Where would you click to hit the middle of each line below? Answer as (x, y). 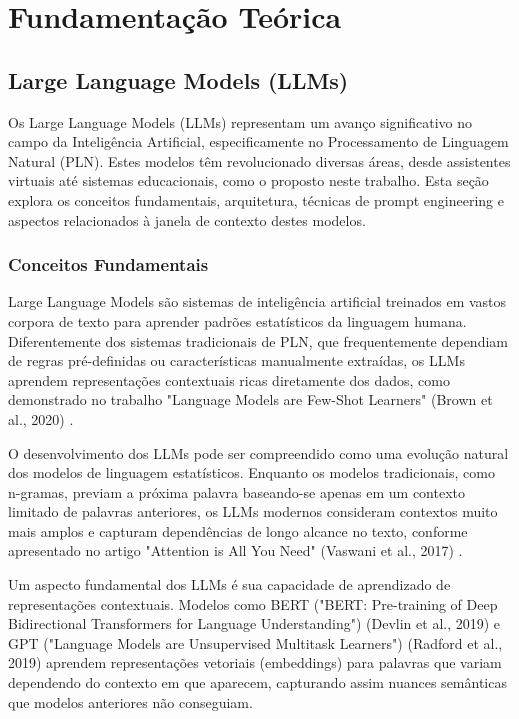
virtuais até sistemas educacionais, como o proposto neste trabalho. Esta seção (248, 180)
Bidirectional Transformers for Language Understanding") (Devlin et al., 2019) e (254, 623)
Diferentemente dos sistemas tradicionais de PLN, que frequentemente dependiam (258, 340)
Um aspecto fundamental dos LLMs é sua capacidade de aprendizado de (229, 584)
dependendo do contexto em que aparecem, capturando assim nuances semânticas (257, 682)
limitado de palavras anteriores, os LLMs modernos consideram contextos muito (253, 511)
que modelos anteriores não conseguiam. (130, 701)
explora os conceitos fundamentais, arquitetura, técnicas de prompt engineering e (256, 199)
